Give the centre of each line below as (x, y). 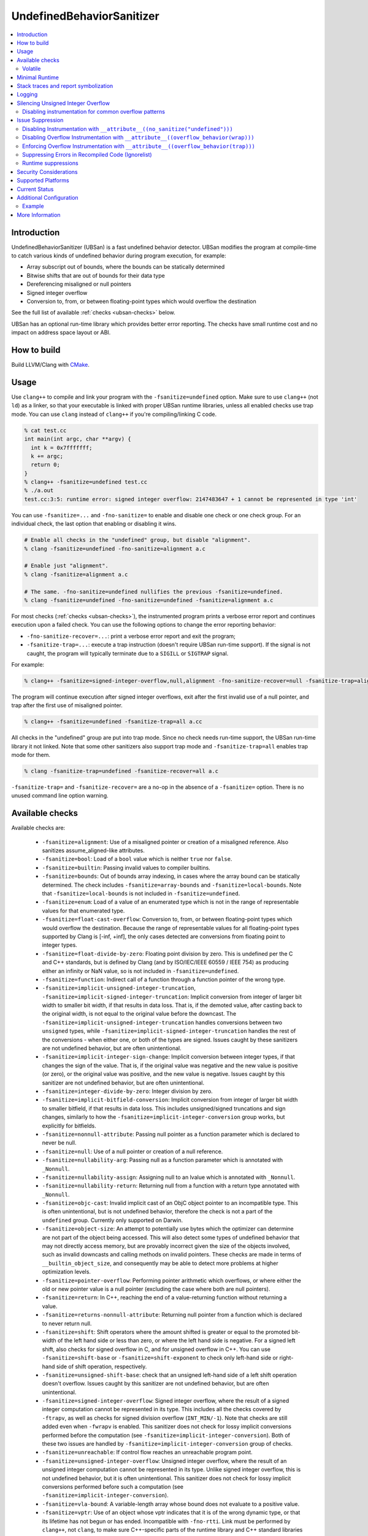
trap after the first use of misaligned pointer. (67, 705)
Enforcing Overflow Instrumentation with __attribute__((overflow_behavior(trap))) (139, 146)
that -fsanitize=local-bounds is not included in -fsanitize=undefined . (141, 893)
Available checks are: (38, 828)
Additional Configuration (48, 197)
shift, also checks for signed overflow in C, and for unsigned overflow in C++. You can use (156, 1349)
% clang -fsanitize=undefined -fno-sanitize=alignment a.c (115, 549)
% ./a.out (39, 491)
